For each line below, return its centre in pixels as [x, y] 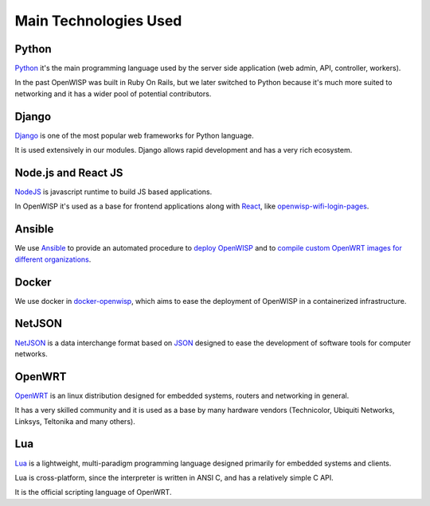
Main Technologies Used [98, 21]
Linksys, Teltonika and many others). [75, 421]
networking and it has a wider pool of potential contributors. [113, 93]
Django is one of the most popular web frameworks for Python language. [134, 135]
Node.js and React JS [69, 172]
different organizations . [53, 259]
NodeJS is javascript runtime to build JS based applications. [113, 192]
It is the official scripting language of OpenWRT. [93, 492]
